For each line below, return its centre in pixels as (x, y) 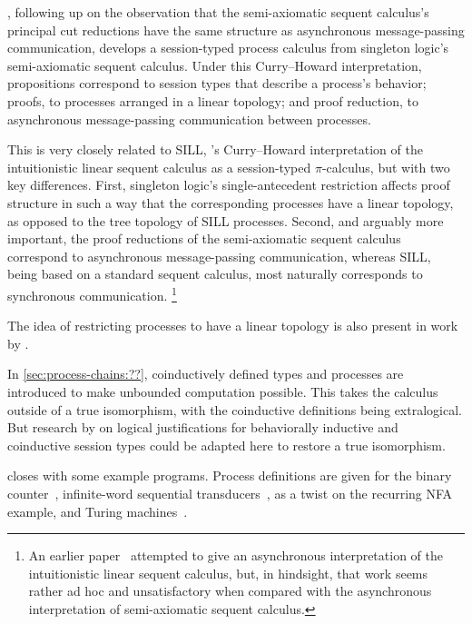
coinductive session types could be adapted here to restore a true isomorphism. (226, 445)
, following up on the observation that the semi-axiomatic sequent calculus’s (218, 12)
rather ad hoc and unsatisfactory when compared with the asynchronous (230, 591)
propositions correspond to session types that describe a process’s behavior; (217, 83)
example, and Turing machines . (98, 511)
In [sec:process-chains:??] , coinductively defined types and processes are (206, 374)
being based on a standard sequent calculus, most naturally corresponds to (215, 274)
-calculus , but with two (386, 167)
